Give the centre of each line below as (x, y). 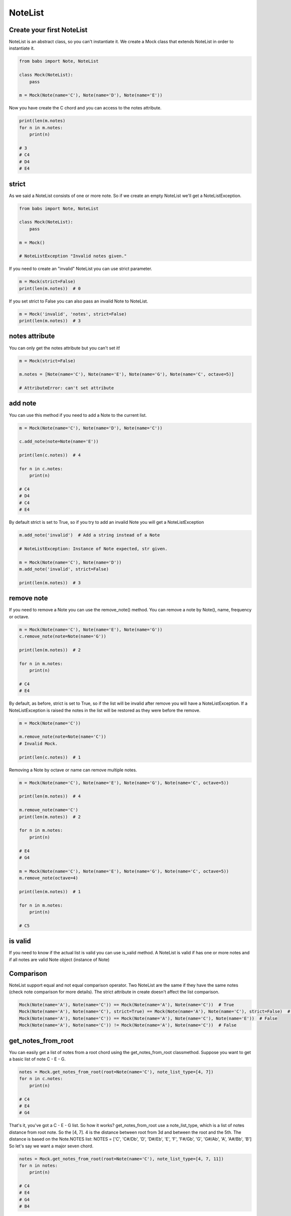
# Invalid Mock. (39, 743)
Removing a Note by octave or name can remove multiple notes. (73, 770)
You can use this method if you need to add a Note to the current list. (78, 415)
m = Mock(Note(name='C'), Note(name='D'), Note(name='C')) (91, 428)
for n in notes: (39, 1165)
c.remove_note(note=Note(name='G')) (63, 636)
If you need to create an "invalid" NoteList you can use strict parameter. (81, 269)
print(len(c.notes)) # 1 (50, 757)
